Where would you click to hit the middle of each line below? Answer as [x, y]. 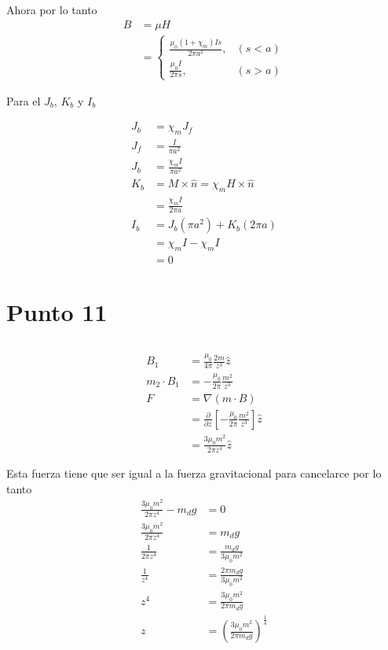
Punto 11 [57, 312]
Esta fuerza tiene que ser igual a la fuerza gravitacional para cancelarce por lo [194, 473]
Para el [24, 100]
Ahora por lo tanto [52, 9]
